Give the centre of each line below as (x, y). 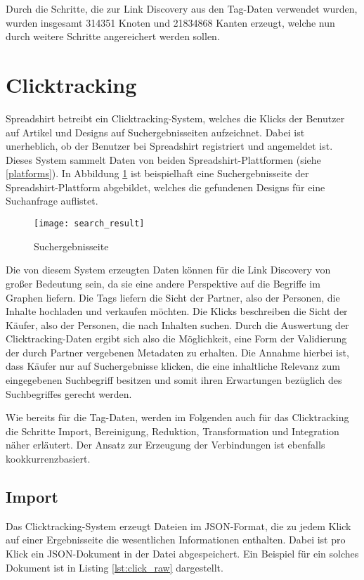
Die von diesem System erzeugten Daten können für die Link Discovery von (168, 270)
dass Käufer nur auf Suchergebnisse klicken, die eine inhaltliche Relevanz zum (173, 366)
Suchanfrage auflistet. (52, 201)
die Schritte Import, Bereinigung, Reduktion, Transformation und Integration (173, 431)
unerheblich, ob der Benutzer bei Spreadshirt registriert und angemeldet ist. (169, 146)
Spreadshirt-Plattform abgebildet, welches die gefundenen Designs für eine (165, 187)
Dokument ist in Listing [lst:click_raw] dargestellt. (115, 567)
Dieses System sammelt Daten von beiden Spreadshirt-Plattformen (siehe (163, 159)
